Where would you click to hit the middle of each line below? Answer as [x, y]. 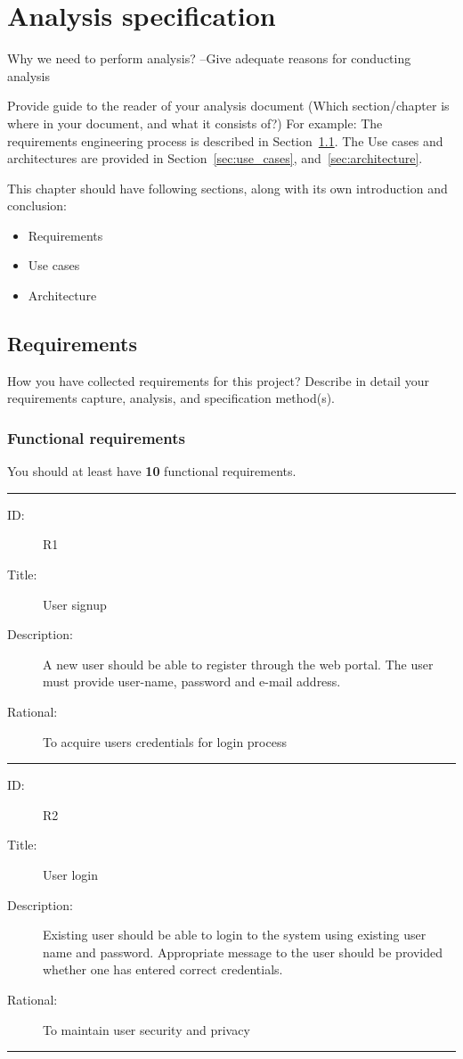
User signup [75, 604]
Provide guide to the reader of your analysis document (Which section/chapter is [228, 106]
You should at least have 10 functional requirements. [152, 471]
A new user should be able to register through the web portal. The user [238, 664]
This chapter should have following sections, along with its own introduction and [227, 188]
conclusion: [37, 205]
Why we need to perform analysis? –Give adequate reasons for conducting [209, 58]
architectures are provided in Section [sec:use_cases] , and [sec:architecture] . [215, 158]
